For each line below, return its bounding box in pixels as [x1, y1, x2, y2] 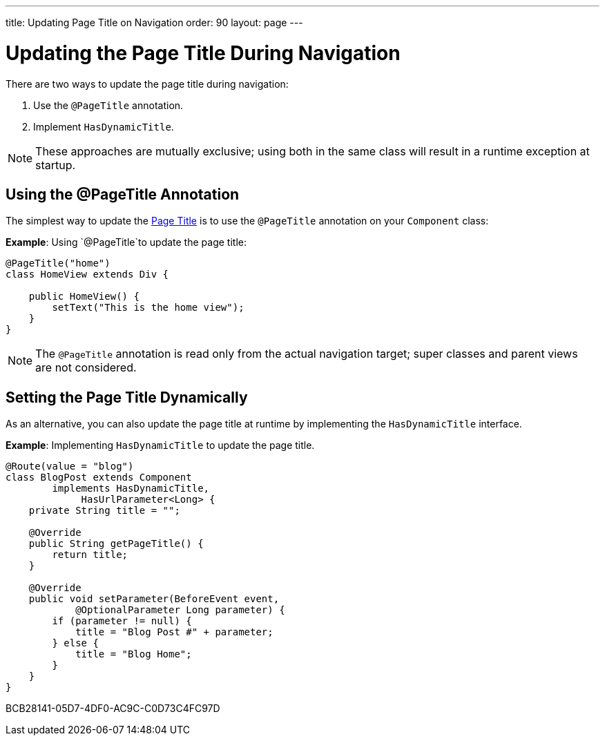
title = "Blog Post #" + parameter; [75, 626, 273, 638]
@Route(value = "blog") [6, 461, 134, 472]
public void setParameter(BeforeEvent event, [28, 593, 280, 605]
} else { [52, 637, 99, 649]
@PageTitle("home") [6, 258, 111, 269]
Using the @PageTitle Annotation [6, 185, 240, 203]
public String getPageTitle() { [28, 538, 204, 550]
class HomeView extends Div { [6, 269, 169, 280]
